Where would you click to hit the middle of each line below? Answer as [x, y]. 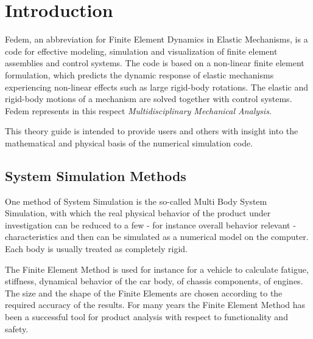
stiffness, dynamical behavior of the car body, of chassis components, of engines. [154, 281]
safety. [17, 328]
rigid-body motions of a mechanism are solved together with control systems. [149, 99]
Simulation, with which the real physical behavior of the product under [138, 213]
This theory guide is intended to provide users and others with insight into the [152, 131]
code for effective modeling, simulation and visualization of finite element [141, 51]
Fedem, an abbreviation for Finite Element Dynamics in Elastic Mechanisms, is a [156, 39]
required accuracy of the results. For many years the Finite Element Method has [155, 305]
